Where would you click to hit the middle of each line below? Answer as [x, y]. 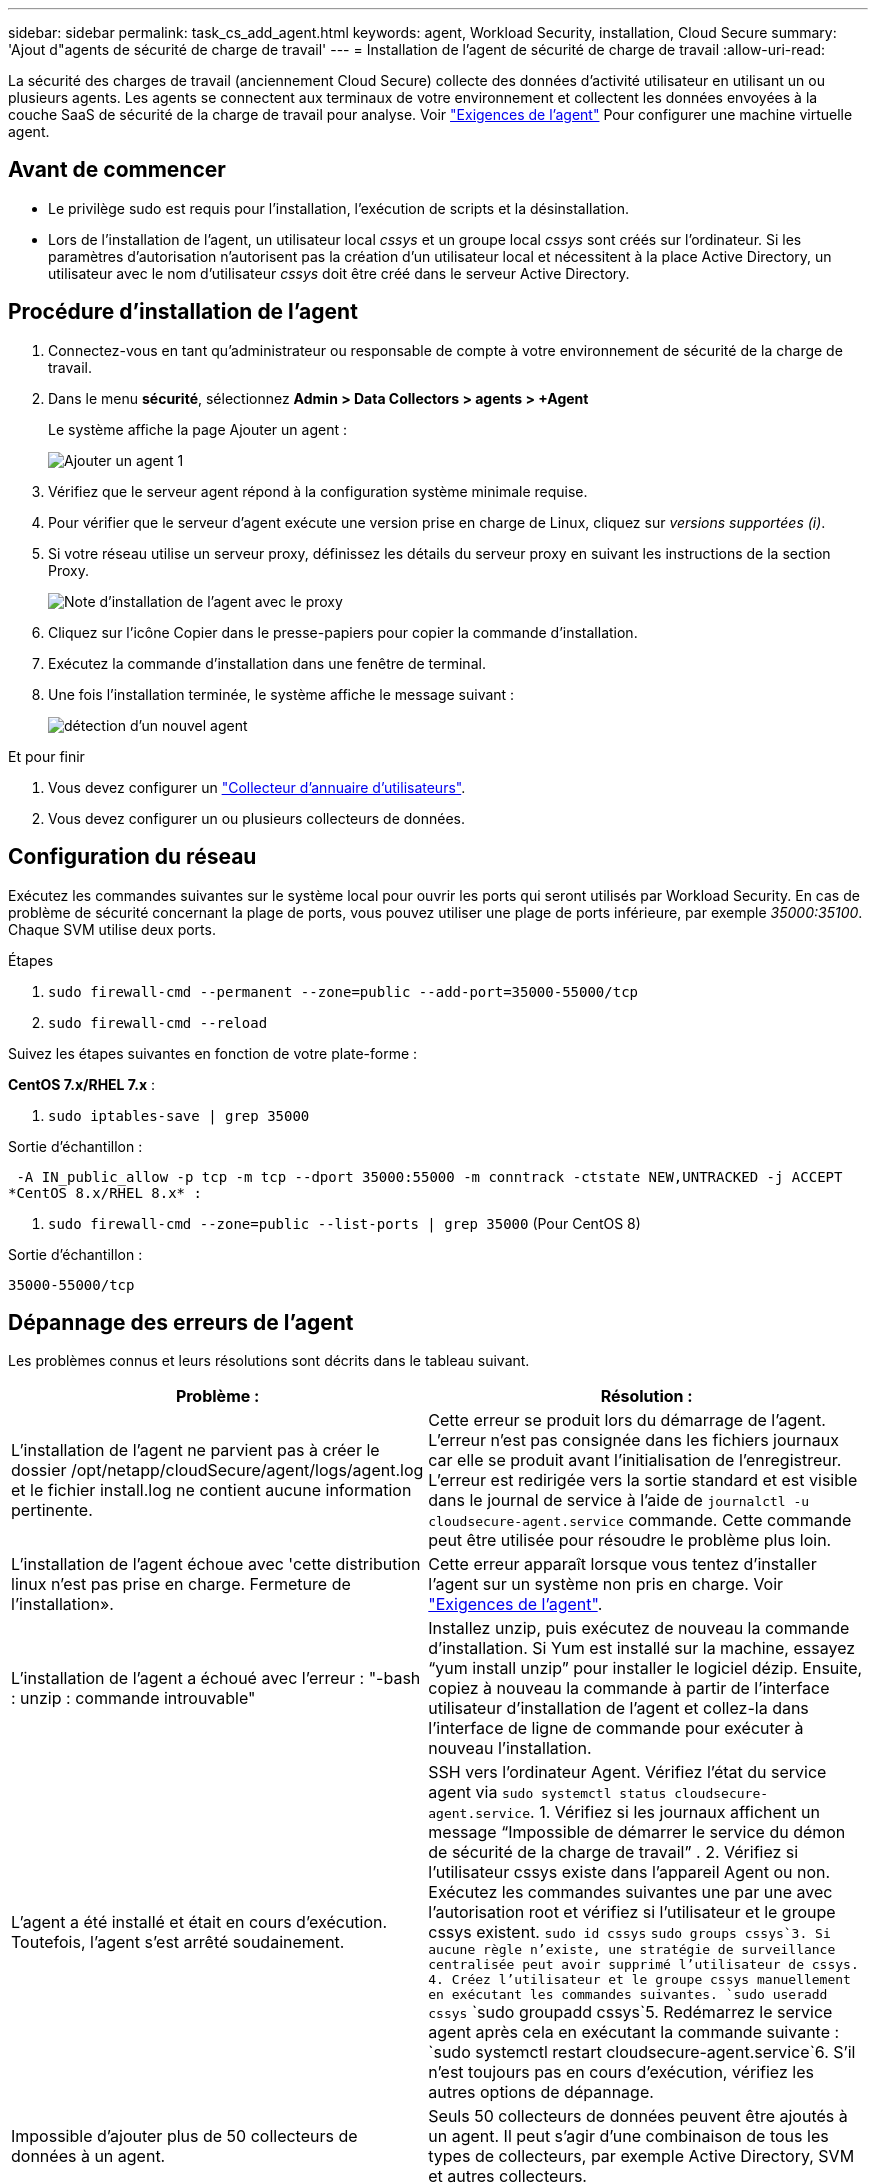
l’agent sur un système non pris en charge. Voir [606, 1584]
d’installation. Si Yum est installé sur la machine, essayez [642, 1648]
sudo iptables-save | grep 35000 [179, 1115]
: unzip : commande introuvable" [133, 1698]
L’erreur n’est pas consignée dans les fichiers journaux [633, 1440]
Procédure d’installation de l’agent [183, 312]
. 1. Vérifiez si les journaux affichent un [675, 1812]
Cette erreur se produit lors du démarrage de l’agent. [627, 1420]
